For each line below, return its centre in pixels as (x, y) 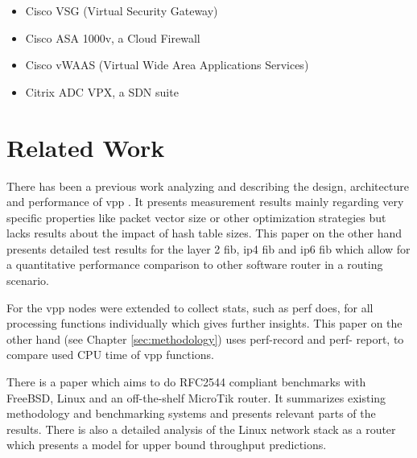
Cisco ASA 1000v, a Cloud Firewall (113, 37)
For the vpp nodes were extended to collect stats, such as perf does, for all (190, 307)
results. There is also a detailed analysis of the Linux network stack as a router (201, 429)
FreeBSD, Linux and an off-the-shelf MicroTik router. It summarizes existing (196, 397)
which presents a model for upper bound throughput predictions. (167, 445)
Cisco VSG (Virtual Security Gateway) (122, 10)
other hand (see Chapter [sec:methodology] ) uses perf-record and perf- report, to (205, 338)
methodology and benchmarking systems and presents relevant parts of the (191, 413)
